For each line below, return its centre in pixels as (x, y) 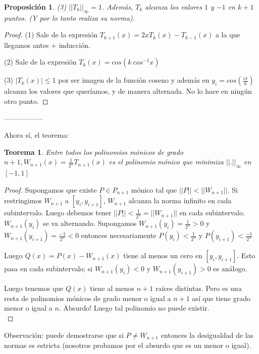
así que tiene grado (221, 298)
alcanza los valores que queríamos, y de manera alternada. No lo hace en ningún (128, 91)
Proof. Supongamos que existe (50, 189)
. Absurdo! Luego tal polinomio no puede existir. (134, 308)
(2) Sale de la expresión (40, 62)
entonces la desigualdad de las (207, 335)
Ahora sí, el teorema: (37, 135)
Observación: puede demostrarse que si (64, 335)
